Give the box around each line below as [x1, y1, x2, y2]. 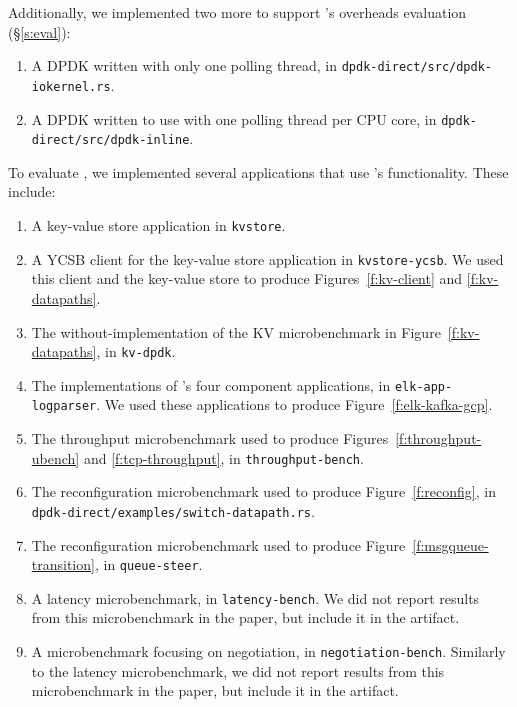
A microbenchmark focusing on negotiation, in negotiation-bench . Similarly [31, 641, 506, 662]
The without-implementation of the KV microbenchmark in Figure [31, 321, 441, 342]
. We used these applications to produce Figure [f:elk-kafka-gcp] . [96, 394, 493, 415]
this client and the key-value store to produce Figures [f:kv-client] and [31, 268, 463, 289]
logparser [31, 399, 97, 414]
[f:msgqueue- [412, 534, 489, 555]
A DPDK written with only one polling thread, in [31, 55, 338, 76]
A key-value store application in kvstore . [31, 215, 286, 235]
